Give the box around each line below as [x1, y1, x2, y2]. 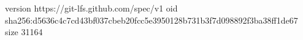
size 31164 [5, 25, 43, 38]
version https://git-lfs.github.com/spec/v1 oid [5, 2, 178, 14]
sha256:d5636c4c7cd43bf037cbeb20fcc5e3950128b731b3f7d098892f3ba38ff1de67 [5, 13, 298, 26]
